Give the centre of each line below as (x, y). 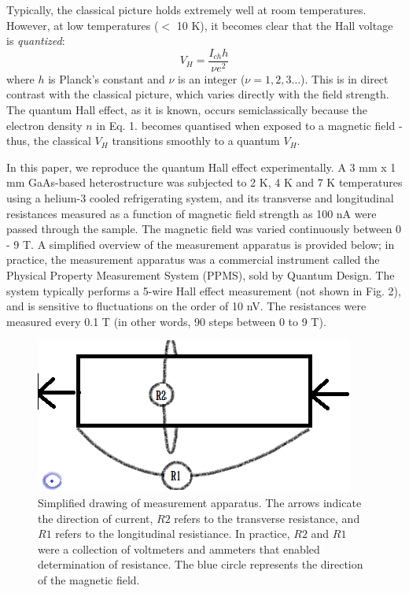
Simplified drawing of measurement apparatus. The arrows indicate (200, 502)
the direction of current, (96, 518)
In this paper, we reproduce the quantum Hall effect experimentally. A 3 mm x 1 (201, 167)
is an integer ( (212, 78)
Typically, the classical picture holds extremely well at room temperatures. (186, 9)
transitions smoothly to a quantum (196, 141)
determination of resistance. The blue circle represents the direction (201, 564)
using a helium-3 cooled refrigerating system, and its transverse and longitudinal (200, 198)
